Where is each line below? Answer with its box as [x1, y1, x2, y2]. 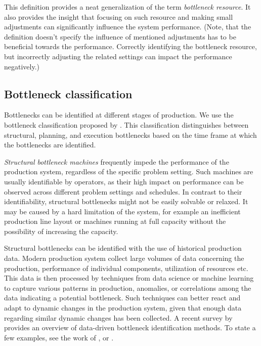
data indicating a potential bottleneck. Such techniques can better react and [4, 292, 241, 303]
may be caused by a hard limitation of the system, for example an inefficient [4, 206, 241, 216]
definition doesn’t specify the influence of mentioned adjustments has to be [4, 31, 236, 42]
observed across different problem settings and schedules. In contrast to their [4, 186, 242, 197]
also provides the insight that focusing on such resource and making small [4, 11, 233, 22]
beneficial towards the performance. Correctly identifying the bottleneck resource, [4, 41, 257, 52]
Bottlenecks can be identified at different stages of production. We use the [4, 109, 234, 120]
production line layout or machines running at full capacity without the [4, 216, 226, 226]
